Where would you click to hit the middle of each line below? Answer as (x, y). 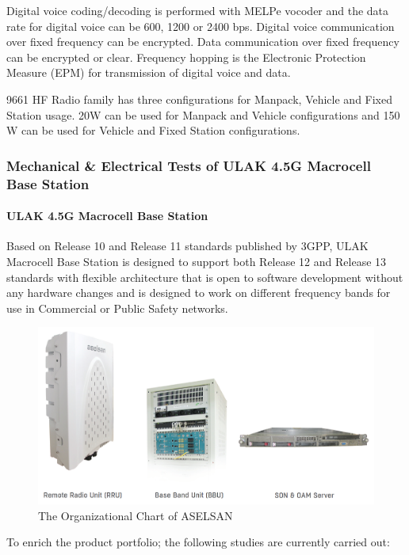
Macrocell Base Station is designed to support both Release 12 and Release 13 (197, 261)
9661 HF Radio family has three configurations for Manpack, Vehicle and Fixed (200, 99)
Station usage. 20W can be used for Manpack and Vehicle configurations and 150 (203, 114)
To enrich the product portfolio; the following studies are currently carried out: (198, 542)
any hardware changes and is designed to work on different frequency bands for (199, 293)
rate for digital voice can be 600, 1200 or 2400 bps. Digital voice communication (201, 26)
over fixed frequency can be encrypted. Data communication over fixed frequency (203, 42)
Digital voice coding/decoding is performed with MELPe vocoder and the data (198, 10)
